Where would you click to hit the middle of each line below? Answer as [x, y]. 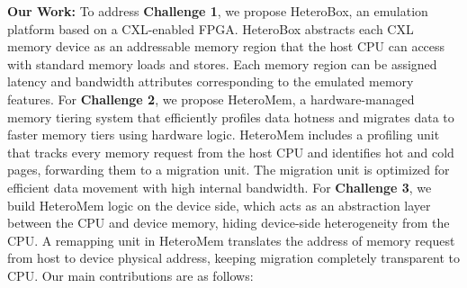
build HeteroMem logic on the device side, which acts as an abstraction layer [219, 205]
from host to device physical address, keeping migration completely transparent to [234, 258]
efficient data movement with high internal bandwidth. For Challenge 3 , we [220, 187]
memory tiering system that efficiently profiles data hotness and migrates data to [231, 117]
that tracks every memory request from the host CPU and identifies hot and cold [231, 152]
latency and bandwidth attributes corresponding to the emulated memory [211, 81]
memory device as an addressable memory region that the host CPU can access [226, 46]
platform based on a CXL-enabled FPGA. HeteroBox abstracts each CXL [211, 28]
